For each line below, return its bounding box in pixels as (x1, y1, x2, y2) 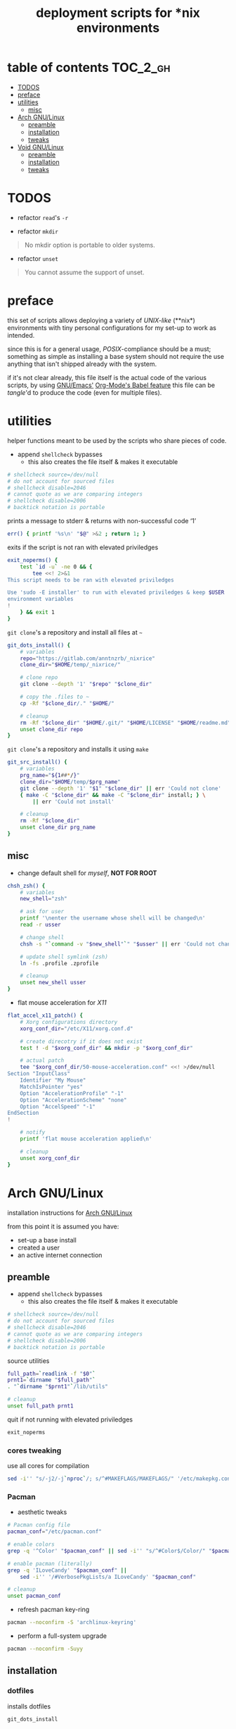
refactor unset (17, 254, 58, 262)
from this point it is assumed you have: (7, 1222, 119, 1230)
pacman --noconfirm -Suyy (7, 1645, 83, 1653)
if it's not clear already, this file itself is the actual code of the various (7, 373, 207, 381)
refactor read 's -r (17, 213, 69, 221)
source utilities (7, 1356, 50, 1365)
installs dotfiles (7, 1701, 51, 1711)
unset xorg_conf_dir (20, 1154, 80, 1161)
